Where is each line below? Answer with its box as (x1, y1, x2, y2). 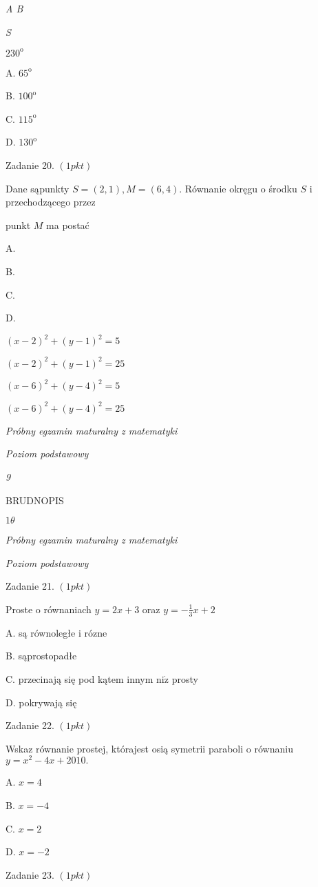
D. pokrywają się (6, 695, 77, 709)
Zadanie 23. (6, 867, 54, 881)
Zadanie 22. (6, 718, 54, 732)
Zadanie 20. (6, 158, 54, 172)
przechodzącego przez (6, 195, 96, 209)
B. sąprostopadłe (6, 648, 77, 663)
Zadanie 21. (6, 579, 54, 593)
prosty (171, 671, 198, 686)
